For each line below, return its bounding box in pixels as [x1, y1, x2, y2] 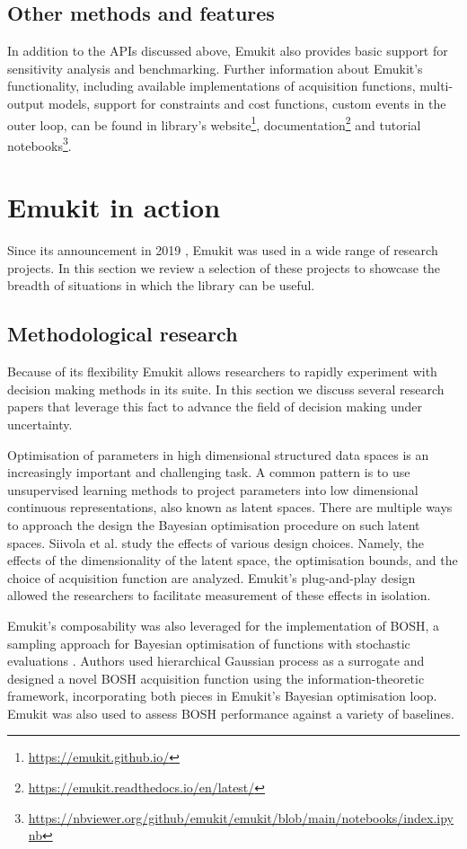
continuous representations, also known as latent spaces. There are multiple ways [7, 498, 453, 517]
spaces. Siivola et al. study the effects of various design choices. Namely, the [7, 533, 425, 552]
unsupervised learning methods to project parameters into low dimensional [7, 480, 419, 499]
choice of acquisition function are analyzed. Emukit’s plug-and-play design [7, 568, 416, 587]
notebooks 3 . [7, 133, 72, 155]
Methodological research [7, 320, 238, 348]
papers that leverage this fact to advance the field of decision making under [7, 397, 422, 416]
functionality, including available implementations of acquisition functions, [7, 76, 416, 95]
